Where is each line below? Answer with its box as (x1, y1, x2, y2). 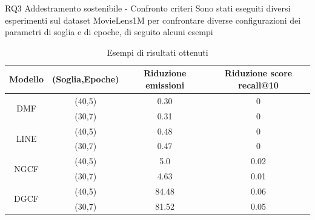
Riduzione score (224, 67, 293, 79)
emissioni (145, 78, 185, 91)
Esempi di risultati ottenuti (107, 45, 208, 58)
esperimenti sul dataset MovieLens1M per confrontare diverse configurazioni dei (5, 13, 301, 26)
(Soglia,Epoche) (52, 73, 119, 85)
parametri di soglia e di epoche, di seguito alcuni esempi (5, 25, 213, 38)
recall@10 (238, 78, 279, 91)
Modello (9, 73, 44, 85)
